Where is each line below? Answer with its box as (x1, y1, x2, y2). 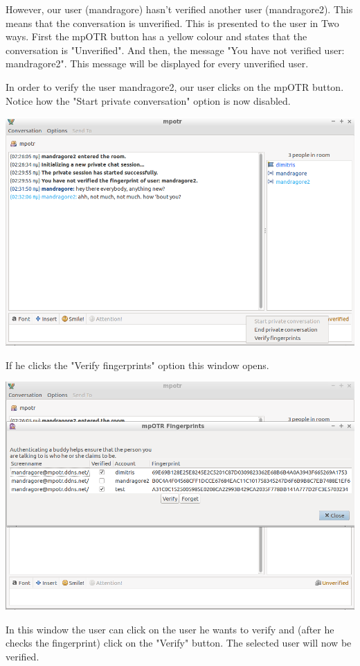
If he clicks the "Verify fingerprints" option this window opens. (6, 357, 269, 372)
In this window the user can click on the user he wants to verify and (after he (6, 622, 334, 636)
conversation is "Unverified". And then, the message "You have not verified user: (6, 42, 345, 57)
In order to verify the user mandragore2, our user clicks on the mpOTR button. (6, 79, 344, 94)
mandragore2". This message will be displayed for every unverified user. (6, 56, 309, 71)
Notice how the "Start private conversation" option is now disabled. (6, 93, 291, 108)
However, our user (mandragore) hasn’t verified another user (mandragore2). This (6, 2, 353, 16)
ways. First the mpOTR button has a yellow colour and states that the (6, 29, 307, 44)
